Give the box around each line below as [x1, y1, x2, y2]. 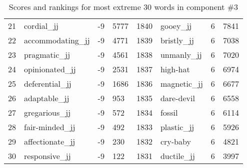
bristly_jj [160, 34, 194, 46]
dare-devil [160, 92, 195, 104]
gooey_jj [160, 20, 192, 31]
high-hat [160, 63, 190, 75]
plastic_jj [160, 121, 194, 133]
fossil [160, 107, 178, 118]
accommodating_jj [24, 34, 90, 46]
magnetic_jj [160, 78, 203, 89]
